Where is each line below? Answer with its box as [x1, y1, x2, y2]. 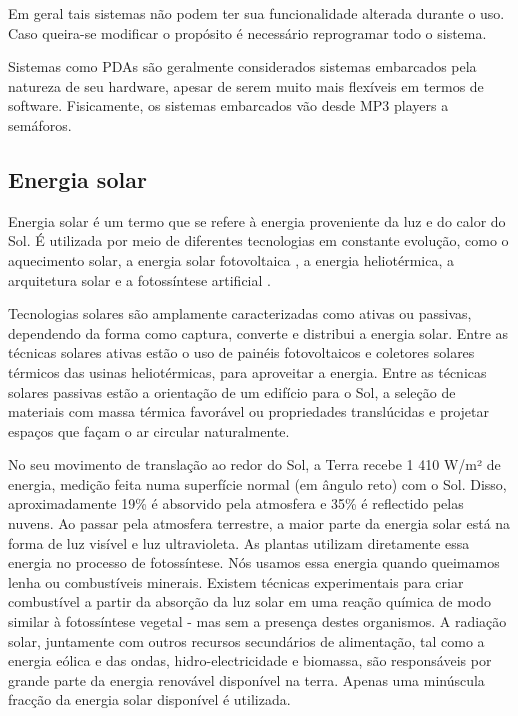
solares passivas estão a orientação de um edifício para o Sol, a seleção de [8, 381, 456, 402]
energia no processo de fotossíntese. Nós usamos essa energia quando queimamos [8, 552, 500, 573]
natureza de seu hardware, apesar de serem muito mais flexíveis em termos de [8, 75, 484, 96]
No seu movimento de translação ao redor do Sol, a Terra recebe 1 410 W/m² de [8, 454, 501, 475]
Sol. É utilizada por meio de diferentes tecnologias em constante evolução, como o [8, 230, 509, 251]
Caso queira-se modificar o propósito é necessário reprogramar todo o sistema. [8, 22, 487, 43]
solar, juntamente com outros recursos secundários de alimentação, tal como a [8, 630, 485, 651]
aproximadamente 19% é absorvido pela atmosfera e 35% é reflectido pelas [8, 493, 464, 514]
